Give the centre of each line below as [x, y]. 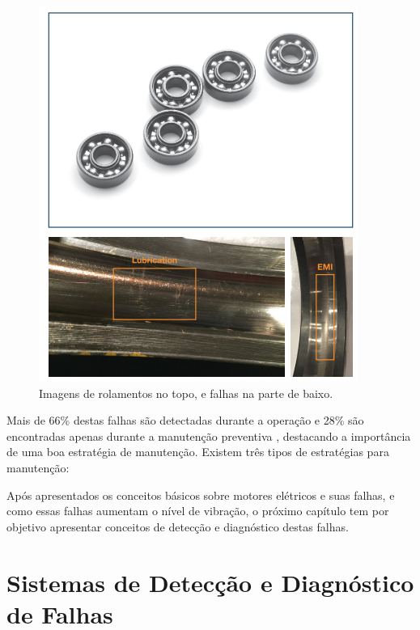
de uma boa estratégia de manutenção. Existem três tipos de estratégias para [198, 452]
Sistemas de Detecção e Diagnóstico [210, 582]
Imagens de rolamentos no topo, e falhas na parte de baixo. [186, 393]
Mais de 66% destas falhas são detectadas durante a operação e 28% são [185, 420]
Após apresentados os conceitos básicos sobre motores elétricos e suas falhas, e [201, 495]
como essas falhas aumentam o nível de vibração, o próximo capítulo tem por [198, 511]
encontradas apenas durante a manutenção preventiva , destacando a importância [209, 436]
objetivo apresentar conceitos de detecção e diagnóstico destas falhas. [178, 526]
